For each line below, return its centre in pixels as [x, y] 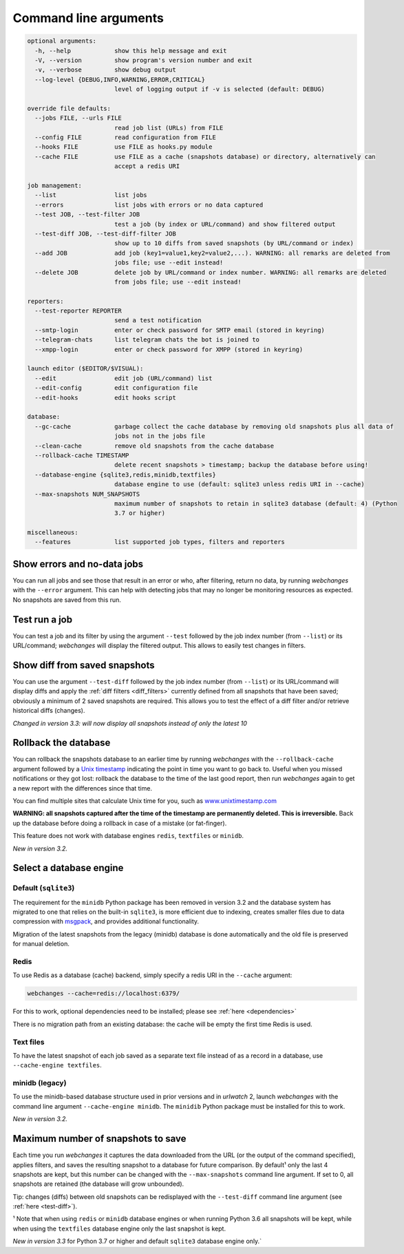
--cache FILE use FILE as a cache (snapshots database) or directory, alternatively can [205, 156]
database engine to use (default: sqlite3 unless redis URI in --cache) [239, 484]
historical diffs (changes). [49, 711]
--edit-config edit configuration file [116, 388]
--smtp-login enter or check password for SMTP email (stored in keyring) [180, 330]
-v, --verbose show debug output [106, 70]
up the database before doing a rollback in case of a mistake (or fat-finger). [120, 823]
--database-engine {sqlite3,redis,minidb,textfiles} [125, 474]
